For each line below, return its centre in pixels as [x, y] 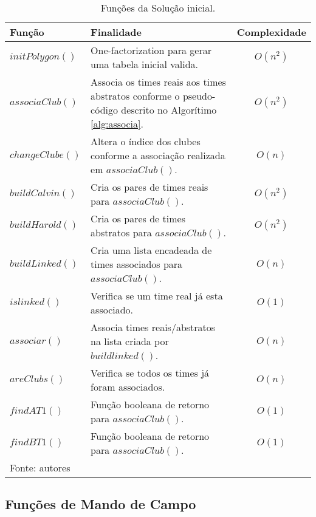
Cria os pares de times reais [149, 187]
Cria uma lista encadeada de [151, 250]
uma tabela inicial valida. [144, 64]
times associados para [137, 264]
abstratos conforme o [135, 96]
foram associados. [128, 387]
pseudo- [199, 96]
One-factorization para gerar [151, 50]
